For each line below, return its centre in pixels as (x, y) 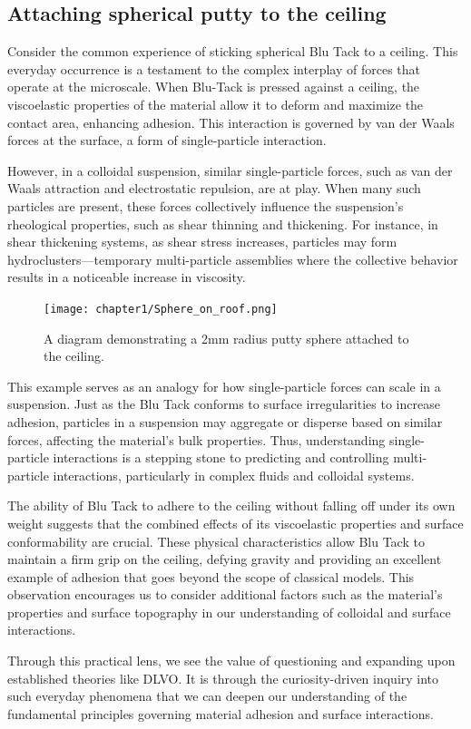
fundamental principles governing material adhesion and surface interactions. (221, 713)
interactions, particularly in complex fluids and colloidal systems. (234, 475)
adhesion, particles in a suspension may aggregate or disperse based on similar (225, 421)
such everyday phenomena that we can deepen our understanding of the (207, 696)
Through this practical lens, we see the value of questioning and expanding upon (231, 661)
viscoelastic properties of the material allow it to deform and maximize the (216, 104)
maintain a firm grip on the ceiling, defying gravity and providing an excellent (225, 559)
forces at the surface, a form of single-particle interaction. (167, 140)
